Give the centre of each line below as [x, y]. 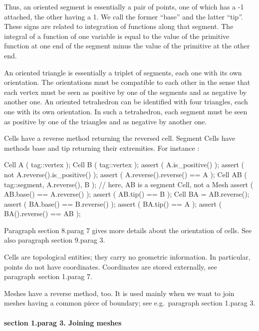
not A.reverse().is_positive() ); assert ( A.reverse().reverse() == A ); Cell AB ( [126, 174]
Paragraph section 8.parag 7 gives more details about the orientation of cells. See [128, 230]
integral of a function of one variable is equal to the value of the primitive [117, 36]
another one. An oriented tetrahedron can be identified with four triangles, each [126, 102]
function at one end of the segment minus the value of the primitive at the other [127, 46]
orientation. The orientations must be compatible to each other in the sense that [127, 82]
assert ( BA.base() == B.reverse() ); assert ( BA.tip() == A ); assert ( [113, 203]
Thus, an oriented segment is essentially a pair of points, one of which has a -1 [124, 6]
